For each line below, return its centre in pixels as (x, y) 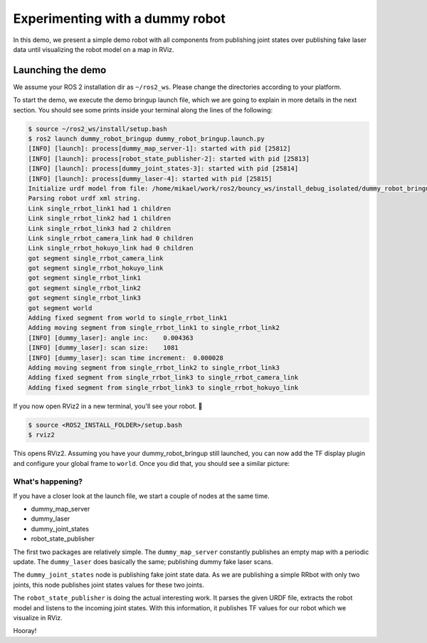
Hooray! (25, 631)
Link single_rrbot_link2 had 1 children (99, 218)
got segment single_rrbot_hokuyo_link (96, 268)
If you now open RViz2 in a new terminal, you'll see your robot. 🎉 (108, 406)
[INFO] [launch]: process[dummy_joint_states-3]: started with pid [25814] (163, 169)
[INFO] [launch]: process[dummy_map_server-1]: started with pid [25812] (159, 149)
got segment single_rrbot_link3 (85, 298)
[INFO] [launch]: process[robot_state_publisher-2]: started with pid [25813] (169, 159)
